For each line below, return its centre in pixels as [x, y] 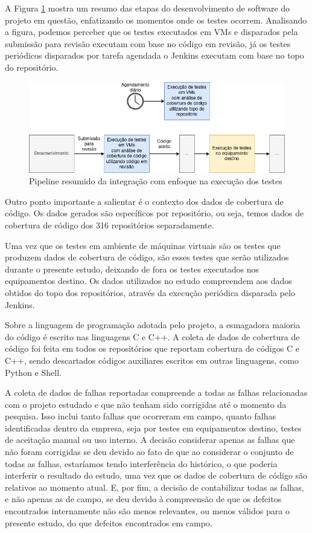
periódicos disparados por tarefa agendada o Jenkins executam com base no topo [154, 55]
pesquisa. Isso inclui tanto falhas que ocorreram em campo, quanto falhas [140, 416]
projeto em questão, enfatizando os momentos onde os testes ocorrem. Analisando [156, 20]
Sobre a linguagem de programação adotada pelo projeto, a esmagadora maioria [153, 325]
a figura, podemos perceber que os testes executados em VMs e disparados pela [151, 32]
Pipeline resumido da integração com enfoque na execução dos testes [156, 181]
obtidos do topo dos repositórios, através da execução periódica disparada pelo [150, 292]
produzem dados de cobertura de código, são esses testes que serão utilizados [147, 257]
